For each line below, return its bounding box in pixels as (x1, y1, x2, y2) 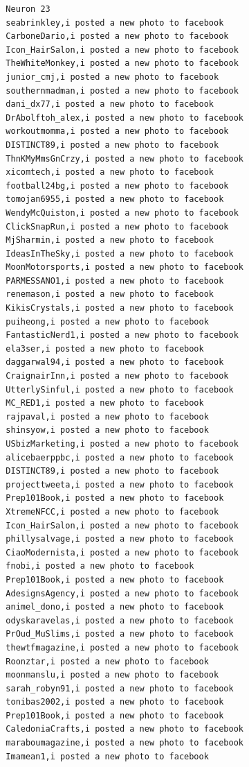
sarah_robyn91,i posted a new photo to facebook (6, 683, 234, 693)
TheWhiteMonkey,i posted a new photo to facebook (6, 58, 239, 69)
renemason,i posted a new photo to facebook (6, 289, 214, 300)
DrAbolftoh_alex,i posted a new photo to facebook (6, 112, 243, 123)
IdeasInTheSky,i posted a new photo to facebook (6, 248, 234, 259)
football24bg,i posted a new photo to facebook (6, 180, 229, 191)
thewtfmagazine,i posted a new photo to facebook (6, 642, 239, 653)
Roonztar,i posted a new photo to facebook (6, 656, 209, 666)
